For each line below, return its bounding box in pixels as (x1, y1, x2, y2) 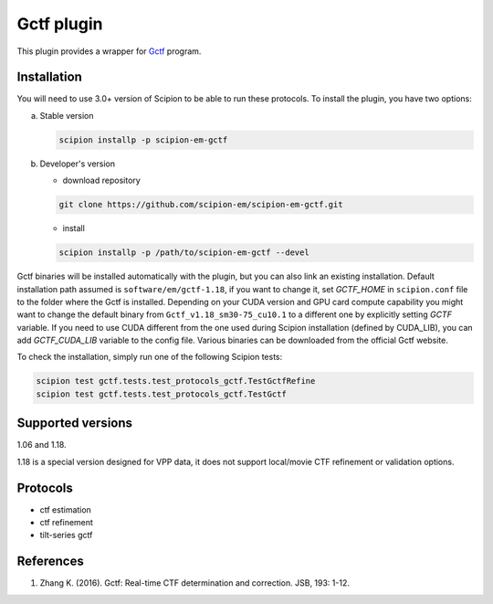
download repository (62, 175, 141, 186)
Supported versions (16, 416, 132, 431)
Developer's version (39, 158, 116, 169)
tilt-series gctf (39, 530, 93, 541)
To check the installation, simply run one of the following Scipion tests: (16, 352, 283, 363)
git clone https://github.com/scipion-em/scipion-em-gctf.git (58, 199, 343, 210)
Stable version (39, 110, 95, 121)
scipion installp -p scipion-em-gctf (58, 134, 228, 145)
